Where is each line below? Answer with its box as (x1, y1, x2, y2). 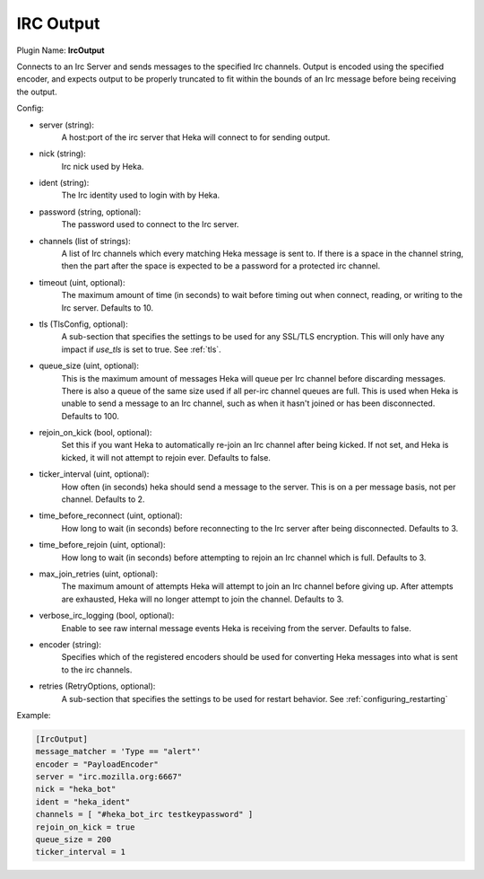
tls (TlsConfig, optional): (39, 319, 129, 330)
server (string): (39, 119, 94, 130)
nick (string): (39, 148, 87, 159)
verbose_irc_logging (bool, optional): (39, 611, 175, 621)
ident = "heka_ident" (35, 796, 131, 807)
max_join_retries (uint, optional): (39, 568, 159, 579)
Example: (16, 709, 51, 720)
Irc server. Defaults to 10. (61, 302, 154, 313)
